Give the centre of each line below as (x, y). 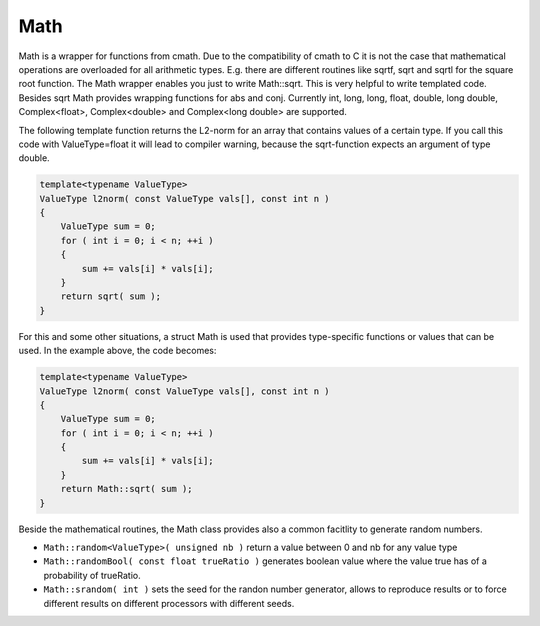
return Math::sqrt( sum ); (127, 489)
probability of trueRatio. (92, 575)
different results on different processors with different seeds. (169, 603)
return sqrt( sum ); (111, 296)
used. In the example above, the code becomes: (117, 351)
